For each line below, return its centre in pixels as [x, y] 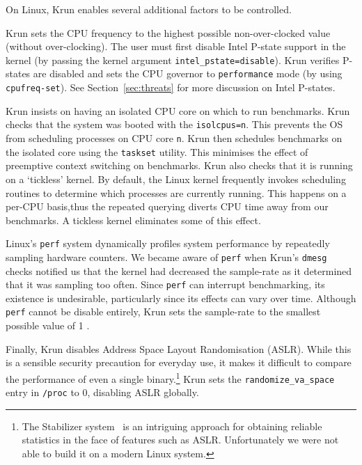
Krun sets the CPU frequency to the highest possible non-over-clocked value [168, 32]
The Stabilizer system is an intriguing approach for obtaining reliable [172, 426]
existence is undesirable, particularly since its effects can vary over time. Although [181, 298]
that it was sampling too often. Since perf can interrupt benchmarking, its [165, 284]
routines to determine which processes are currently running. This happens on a [176, 192]
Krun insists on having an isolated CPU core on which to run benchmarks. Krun [178, 110]
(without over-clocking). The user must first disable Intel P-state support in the [176, 46]
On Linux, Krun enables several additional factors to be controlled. [149, 9]
